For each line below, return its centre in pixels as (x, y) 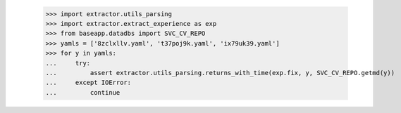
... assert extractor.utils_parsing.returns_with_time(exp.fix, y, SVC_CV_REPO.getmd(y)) (220, 73)
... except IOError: (88, 83)
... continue (83, 92)
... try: (68, 63)
